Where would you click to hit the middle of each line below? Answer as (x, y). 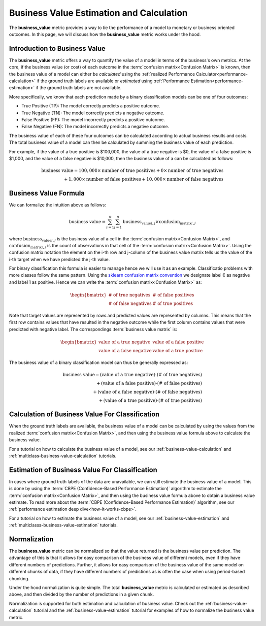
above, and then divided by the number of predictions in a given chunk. (82, 594)
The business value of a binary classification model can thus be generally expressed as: (99, 362)
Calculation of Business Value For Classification (84, 414)
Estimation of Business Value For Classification (83, 470)
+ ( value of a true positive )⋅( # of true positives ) (150, 400)
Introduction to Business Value (57, 49)
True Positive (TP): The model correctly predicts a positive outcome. (91, 106)
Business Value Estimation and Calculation (99, 13)
